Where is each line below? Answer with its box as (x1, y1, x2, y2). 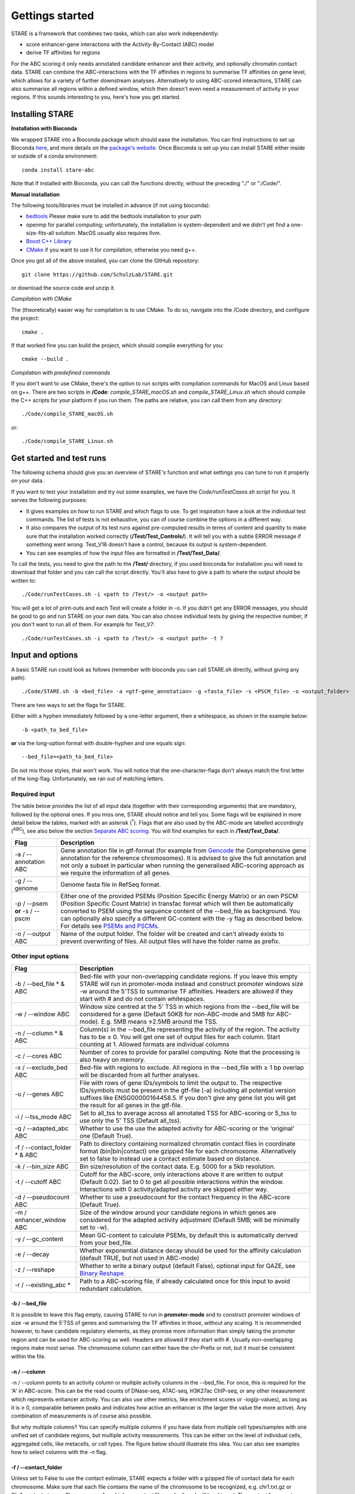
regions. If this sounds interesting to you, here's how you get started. (11, 93, 181, 101)
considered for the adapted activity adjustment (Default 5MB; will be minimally (79, 1216, 300, 1224)
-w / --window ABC (14, 1010, 70, 1018)
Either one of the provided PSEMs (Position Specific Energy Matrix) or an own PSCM (60, 892, 298, 900)
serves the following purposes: (11, 497, 88, 504)
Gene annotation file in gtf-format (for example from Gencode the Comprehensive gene (60, 846, 307, 855)
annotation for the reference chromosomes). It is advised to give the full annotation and (60, 853, 307, 862)
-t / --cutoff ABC (14, 1177, 62, 1186)
